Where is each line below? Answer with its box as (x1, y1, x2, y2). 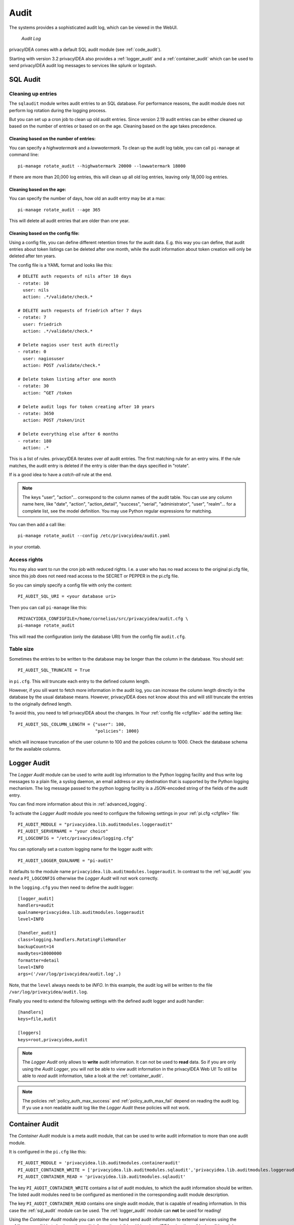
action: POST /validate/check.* (23, 363, 100, 368)
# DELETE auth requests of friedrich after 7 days (18, 308, 142, 314)
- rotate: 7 (18, 315, 47, 320)
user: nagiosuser (23, 356, 65, 361)
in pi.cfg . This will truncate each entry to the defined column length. (9, 678, 150, 684)
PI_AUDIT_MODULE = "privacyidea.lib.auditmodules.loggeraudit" (18, 821, 173, 827)
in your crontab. (9, 544, 41, 550)
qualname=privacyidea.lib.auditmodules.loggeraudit (18, 909, 145, 915)
